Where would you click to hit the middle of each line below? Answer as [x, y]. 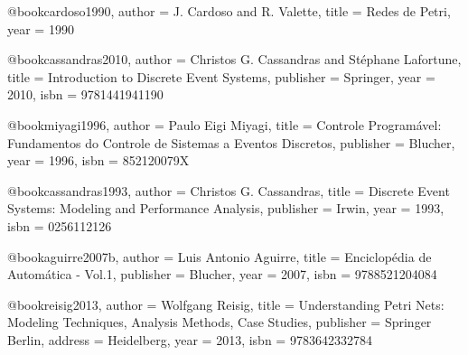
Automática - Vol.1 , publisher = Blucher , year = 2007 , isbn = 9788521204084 [222, 274]
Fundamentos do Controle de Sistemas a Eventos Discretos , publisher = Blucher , [231, 142]
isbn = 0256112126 [60, 225]
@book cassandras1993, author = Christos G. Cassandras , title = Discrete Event [229, 190]
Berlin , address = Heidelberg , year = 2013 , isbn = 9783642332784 [190, 339]
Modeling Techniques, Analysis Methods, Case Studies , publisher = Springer [220, 322]
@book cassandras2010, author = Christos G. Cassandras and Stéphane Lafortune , [234, 59]
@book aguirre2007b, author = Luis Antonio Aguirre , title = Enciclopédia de [220, 256]
